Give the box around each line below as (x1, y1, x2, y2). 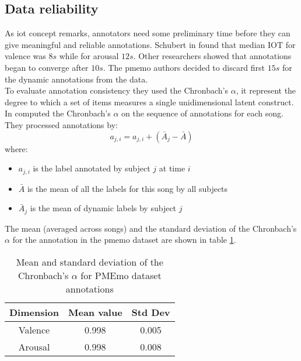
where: (5, 142, 28, 154)
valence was (5, 50, 46, 62)
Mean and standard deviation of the (16, 255, 163, 269)
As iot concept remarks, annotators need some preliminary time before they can (5, 27, 290, 39)
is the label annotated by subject (33, 162, 150, 174)
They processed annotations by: (5, 118, 118, 130)
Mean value (68, 305, 123, 319)
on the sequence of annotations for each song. (121, 107, 283, 119)
